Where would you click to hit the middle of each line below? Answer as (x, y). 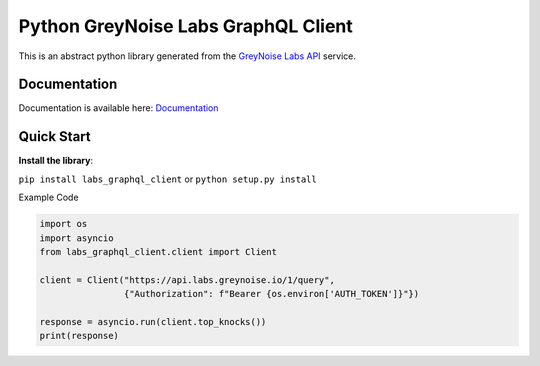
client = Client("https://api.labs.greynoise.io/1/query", (187, 279)
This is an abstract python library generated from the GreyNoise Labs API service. (187, 56)
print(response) (79, 336)
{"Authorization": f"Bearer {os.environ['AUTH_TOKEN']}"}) (271, 294)
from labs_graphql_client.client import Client (158, 251)
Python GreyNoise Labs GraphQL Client (186, 26)
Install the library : (56, 161)
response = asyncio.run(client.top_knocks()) (153, 321)
